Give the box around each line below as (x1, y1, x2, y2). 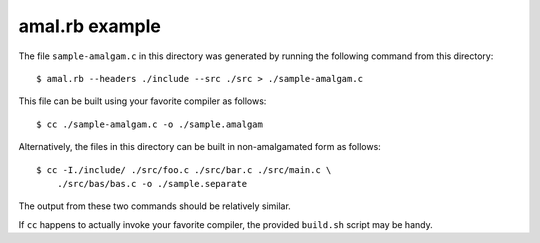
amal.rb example (18, 15, 162, 37)
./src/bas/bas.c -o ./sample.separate (56, 178, 248, 189)
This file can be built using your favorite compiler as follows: (18, 95, 267, 107)
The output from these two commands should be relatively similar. (18, 200, 292, 212)
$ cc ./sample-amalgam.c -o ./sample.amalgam (36, 118, 264, 130)
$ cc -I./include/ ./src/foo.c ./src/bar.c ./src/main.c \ (36, 164, 332, 175)
